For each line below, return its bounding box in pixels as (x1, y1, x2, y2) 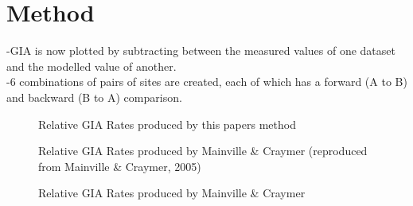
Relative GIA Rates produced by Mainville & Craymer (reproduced (38, 142, 368, 159)
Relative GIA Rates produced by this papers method (38, 115, 296, 132)
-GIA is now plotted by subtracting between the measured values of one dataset (6, 42, 395, 59)
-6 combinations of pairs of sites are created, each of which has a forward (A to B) (6, 73, 407, 90)
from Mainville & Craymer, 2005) (38, 157, 201, 174)
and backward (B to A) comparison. (6, 88, 182, 105)
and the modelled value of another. (6, 57, 177, 74)
